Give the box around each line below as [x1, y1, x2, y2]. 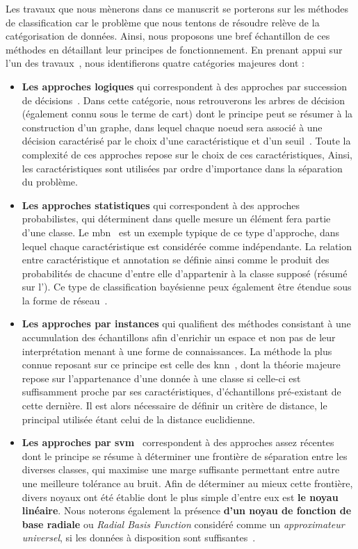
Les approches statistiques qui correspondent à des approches [22, 197, 300, 212]
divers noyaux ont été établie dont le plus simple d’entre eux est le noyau [22, 489, 339, 504]
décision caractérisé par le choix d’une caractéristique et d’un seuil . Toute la [22, 133, 351, 148]
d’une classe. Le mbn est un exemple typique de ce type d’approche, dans [22, 224, 340, 239]
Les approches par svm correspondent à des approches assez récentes [22, 435, 334, 450]
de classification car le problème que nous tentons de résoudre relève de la [6, 15, 320, 29]
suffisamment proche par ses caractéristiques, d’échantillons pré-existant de [22, 384, 341, 399]
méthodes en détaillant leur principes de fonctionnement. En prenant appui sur [6, 42, 343, 56]
